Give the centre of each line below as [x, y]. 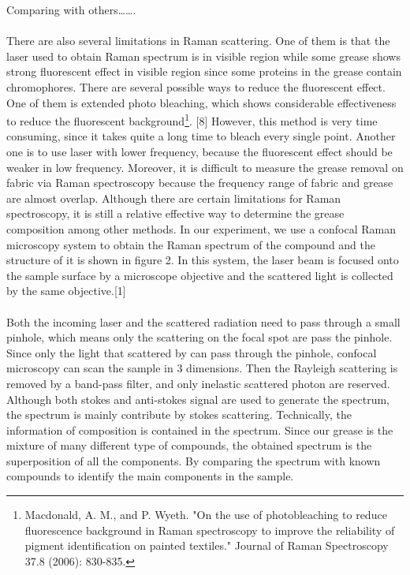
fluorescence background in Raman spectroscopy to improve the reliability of [210, 530]
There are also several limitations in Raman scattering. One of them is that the [198, 41]
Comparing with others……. [71, 9]
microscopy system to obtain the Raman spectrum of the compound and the [191, 244]
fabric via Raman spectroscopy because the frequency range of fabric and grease [200, 183]
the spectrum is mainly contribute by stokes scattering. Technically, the [179, 414]
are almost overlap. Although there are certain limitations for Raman [174, 198]
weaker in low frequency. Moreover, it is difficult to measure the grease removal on [205, 167]
